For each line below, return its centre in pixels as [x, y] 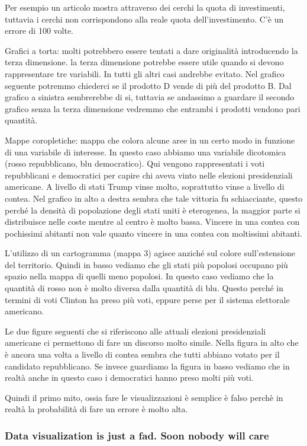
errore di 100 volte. [39, 31]
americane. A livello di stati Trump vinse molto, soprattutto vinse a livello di [145, 187]
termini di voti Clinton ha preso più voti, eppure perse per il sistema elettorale [147, 299]
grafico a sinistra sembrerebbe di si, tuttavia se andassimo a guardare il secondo [150, 97]
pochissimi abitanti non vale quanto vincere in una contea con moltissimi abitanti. [153, 233]
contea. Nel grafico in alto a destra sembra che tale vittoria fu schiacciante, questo [154, 198]
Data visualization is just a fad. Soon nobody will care [137, 435]
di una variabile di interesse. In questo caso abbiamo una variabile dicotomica [146, 152]
